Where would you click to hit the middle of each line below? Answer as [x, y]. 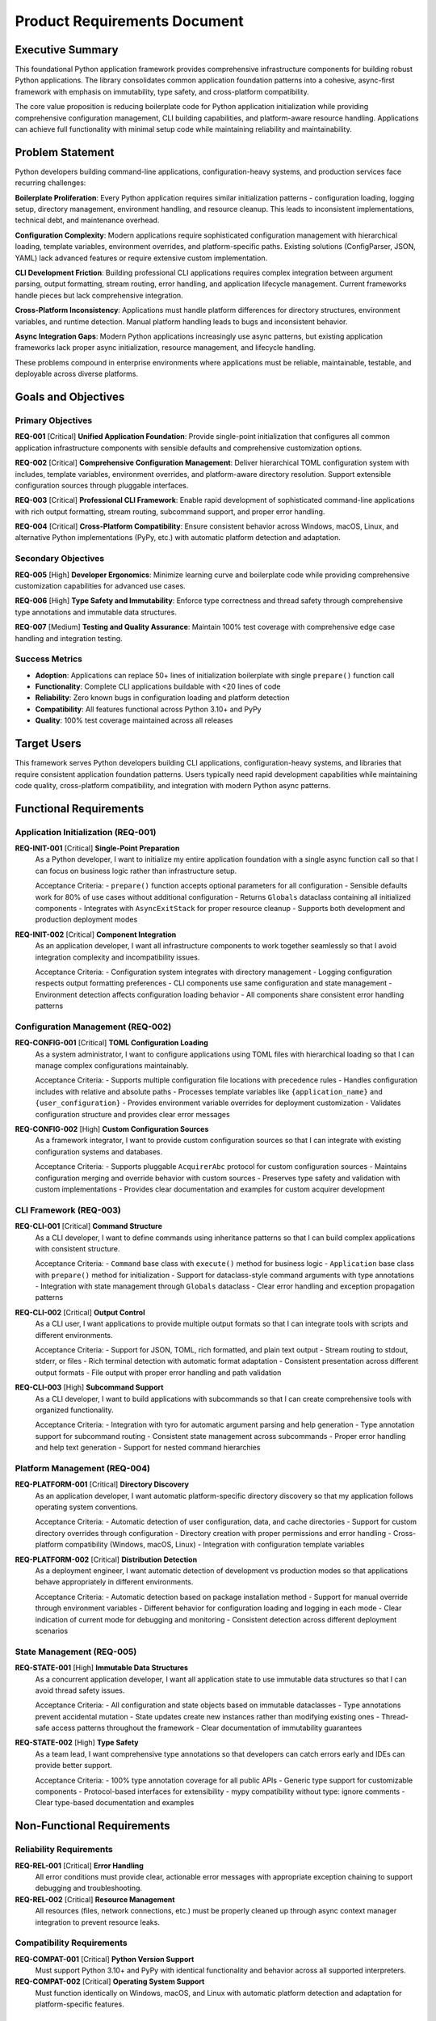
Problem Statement [65, 152]
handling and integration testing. [69, 638]
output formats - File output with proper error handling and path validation [158, 1372]
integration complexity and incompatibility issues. [117, 957]
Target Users [48, 744]
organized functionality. [74, 1410]
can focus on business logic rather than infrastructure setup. [136, 871]
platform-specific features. [80, 2004]
